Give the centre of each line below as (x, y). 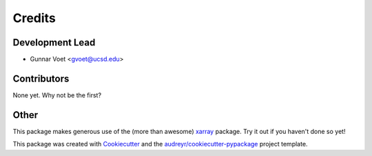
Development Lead (54, 42)
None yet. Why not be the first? (57, 95)
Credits (34, 18)
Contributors (41, 78)
